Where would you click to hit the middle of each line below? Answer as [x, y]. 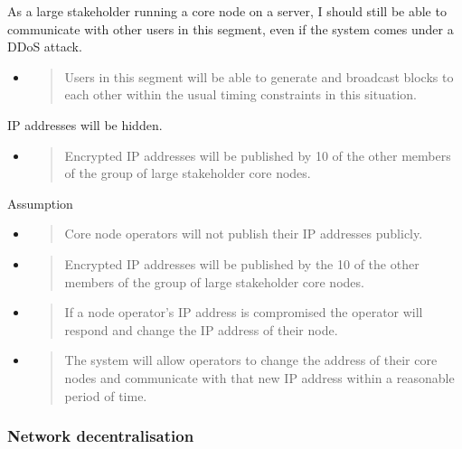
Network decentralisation [101, 436]
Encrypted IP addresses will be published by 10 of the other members [258, 155]
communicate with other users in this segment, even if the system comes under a [231, 28]
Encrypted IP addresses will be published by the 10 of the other [242, 263]
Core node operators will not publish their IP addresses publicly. [244, 234]
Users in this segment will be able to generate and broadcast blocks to [259, 76]
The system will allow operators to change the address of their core [251, 360]
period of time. [106, 395]
